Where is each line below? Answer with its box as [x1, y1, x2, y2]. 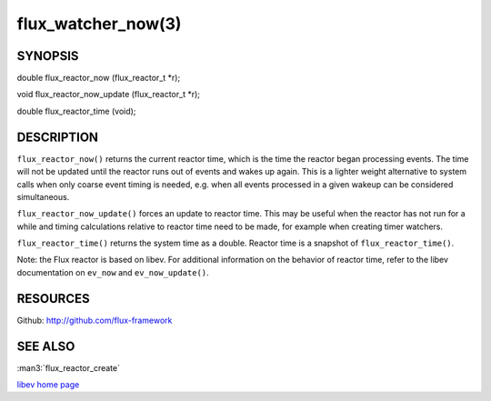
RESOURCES [16, 291, 90, 306]
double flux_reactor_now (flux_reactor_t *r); [16, 73, 181, 84]
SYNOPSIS [16, 48, 79, 64]
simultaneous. [16, 191, 70, 202]
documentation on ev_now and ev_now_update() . [16, 266, 209, 277]
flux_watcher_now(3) [16, 14, 182, 34]
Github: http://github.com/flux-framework [16, 315, 173, 326]
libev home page [16, 379, 80, 390]
